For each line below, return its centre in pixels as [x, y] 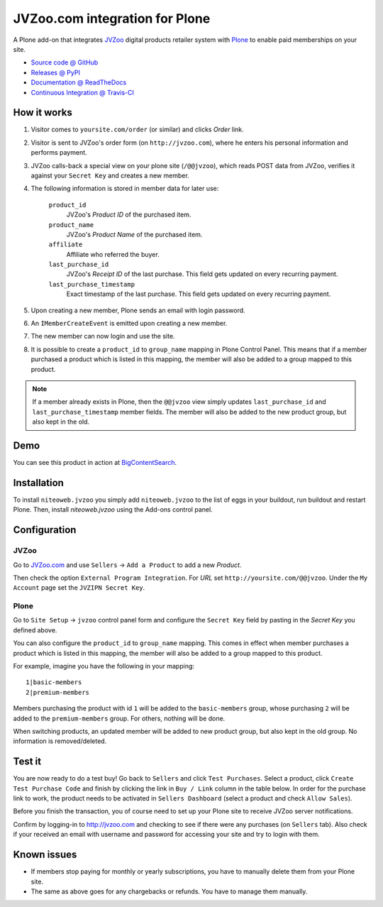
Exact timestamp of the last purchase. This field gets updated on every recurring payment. [199, 294]
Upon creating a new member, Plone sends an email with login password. [138, 310]
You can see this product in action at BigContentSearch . [95, 463]
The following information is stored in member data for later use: [125, 189]
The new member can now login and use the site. [103, 336]
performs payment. [59, 153]
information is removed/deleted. [60, 741]
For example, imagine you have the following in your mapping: [104, 666]
